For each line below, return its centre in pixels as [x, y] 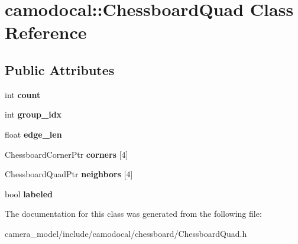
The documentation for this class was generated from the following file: [133, 214]
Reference [46, 32]
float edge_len [33, 134]
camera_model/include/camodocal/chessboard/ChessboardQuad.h [126, 233]
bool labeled [29, 193]
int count [23, 94]
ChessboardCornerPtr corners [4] [67, 154]
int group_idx [33, 114]
